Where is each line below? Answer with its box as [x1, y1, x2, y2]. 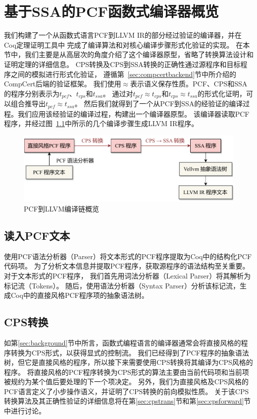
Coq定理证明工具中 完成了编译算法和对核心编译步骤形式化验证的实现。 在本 [4, 39, 250, 50]
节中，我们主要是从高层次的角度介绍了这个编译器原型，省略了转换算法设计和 [4, 49, 254, 60]
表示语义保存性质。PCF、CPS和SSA [130, 78, 248, 89]
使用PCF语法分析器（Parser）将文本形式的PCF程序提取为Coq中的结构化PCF [4, 251, 252, 261]
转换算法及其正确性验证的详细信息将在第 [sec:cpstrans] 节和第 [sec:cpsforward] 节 [4, 396, 251, 406]
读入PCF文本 [4, 227, 70, 243]
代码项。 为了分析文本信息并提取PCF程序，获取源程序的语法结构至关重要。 [4, 261, 250, 271]
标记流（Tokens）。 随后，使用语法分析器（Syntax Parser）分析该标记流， [4, 280, 240, 290]
